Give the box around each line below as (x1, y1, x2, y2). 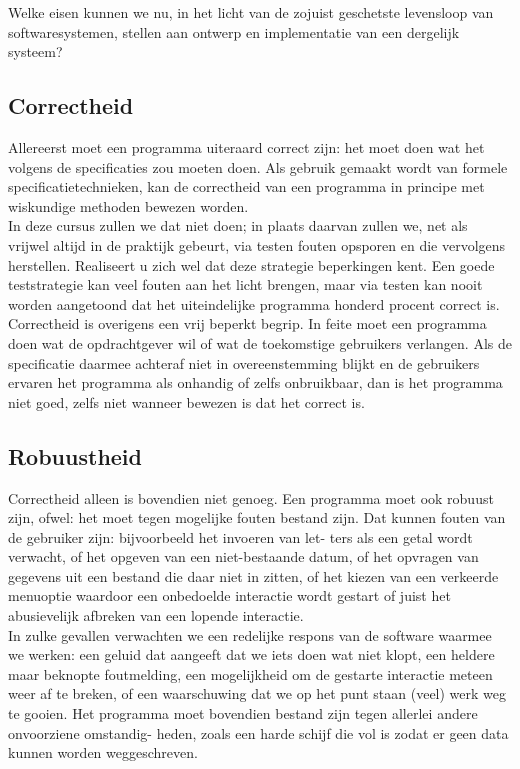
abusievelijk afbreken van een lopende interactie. (8, 605, 304, 626)
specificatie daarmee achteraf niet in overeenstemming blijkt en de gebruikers (8, 352, 480, 373)
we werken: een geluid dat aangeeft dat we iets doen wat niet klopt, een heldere (8, 644, 495, 665)
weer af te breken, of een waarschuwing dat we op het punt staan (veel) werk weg (8, 683, 507, 704)
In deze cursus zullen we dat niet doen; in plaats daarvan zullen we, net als (8, 215, 468, 236)
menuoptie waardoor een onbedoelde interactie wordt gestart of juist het (8, 585, 451, 606)
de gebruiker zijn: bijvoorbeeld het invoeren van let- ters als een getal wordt (8, 526, 473, 547)
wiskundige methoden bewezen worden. (8, 195, 249, 216)
